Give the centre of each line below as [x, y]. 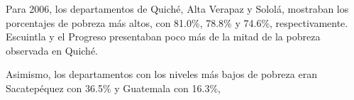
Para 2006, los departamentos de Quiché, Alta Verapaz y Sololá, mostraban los [177, 9]
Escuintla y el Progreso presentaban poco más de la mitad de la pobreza [163, 37]
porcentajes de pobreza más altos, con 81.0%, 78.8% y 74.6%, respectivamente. [177, 22]
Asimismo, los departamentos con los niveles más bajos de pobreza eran [161, 74]
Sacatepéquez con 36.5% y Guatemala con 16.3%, [114, 88]
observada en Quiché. [52, 50]
